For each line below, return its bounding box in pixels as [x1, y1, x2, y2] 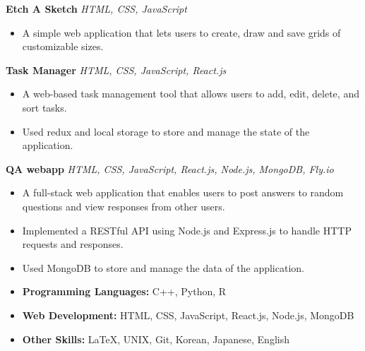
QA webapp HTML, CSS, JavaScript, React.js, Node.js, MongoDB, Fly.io [6, 161, 334, 176]
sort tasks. [22, 100, 67, 114]
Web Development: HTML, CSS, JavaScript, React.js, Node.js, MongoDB [22, 307, 354, 322]
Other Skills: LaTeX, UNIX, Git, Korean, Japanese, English [22, 331, 289, 346]
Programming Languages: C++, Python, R [22, 284, 227, 299]
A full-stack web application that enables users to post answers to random [22, 185, 344, 200]
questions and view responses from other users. [22, 198, 225, 213]
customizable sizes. [22, 39, 104, 54]
